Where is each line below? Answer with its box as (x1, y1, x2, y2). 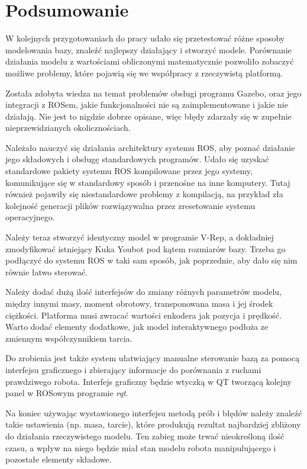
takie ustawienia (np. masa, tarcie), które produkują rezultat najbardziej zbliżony (5, 418, 301, 431)
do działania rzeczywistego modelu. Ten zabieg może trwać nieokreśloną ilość (5, 429, 285, 442)
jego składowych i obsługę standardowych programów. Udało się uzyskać (5, 153, 269, 165)
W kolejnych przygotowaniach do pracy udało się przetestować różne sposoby (5, 32, 285, 44)
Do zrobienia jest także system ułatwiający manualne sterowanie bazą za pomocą (5, 352, 300, 364)
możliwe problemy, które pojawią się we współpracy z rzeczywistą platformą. (5, 66, 283, 79)
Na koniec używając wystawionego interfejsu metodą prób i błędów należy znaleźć (5, 406, 302, 419)
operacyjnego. (5, 211, 55, 223)
